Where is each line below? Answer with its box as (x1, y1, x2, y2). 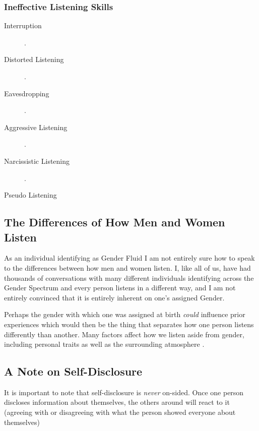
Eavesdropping (4, 88, 49, 98)
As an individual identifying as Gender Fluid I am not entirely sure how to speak (4, 253, 255, 263)
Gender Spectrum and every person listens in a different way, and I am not (4, 282, 236, 293)
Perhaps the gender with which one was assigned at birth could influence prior (4, 309, 245, 320)
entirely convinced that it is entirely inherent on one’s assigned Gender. (4, 292, 225, 302)
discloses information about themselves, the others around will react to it (4, 397, 230, 407)
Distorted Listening (4, 54, 64, 65)
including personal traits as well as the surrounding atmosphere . (4, 339, 205, 349)
